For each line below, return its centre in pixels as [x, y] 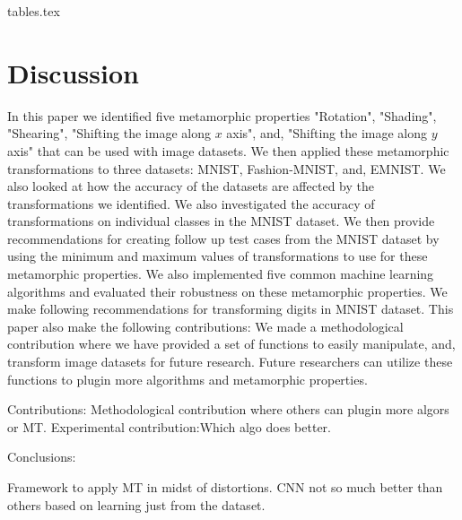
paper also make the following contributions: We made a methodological [205, 326]
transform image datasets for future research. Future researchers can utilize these [230, 362]
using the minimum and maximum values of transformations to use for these [218, 256]
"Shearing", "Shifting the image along [109, 133]
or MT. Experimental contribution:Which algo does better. [169, 426]
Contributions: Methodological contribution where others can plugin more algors [228, 409]
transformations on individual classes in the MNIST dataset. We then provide [221, 221]
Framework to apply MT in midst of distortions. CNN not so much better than [225, 487]
